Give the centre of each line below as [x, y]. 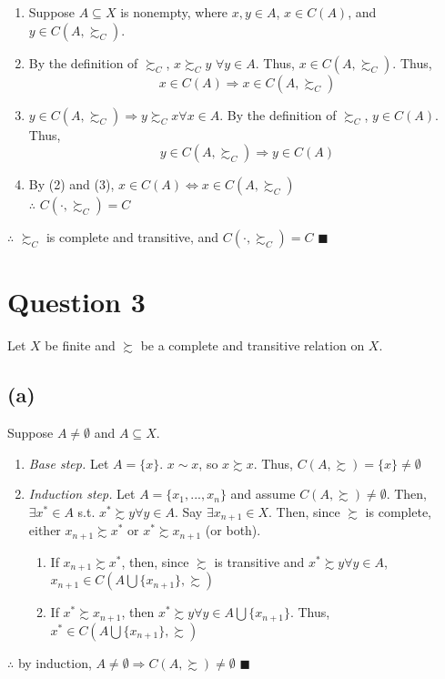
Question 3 [76, 302]
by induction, [55, 662]
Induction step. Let [82, 494]
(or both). [233, 530]
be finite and [80, 345]
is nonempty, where [174, 12]
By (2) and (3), [71, 184]
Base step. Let [69, 463]
